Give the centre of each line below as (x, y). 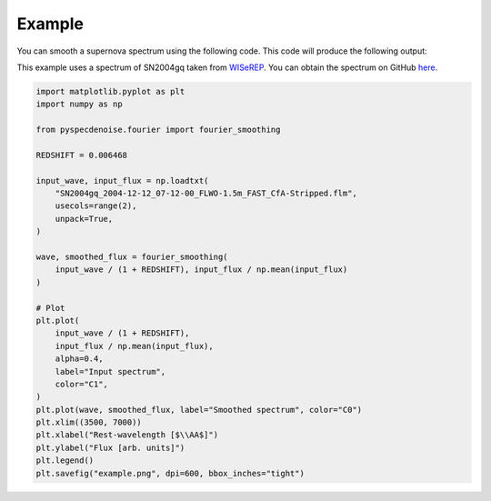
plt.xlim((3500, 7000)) (89, 422)
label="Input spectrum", (110, 371)
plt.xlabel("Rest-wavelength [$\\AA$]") (127, 435)
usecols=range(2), (96, 206)
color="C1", (82, 384)
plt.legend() (65, 461)
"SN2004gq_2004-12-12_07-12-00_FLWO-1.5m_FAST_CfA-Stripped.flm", (206, 194)
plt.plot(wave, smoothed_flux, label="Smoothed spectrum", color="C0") (199, 410)
